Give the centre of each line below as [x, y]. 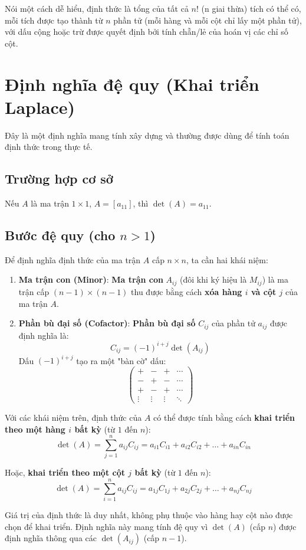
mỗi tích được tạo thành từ [54, 20]
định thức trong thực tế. [49, 147]
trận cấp [34, 291]
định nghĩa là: [44, 335]
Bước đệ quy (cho [60, 235]
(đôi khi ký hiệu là [213, 279]
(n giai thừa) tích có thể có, [251, 8]
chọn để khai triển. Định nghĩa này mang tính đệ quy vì [106, 526]
